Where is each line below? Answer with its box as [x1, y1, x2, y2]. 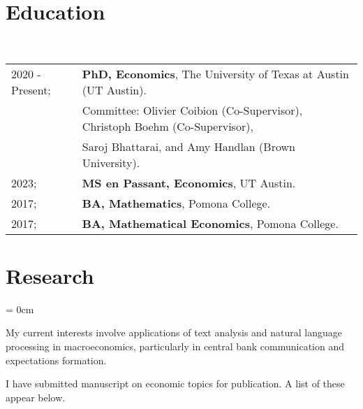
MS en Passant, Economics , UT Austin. [82, 174, 296, 191]
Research [6, 261, 94, 289]
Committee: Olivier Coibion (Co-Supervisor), [82, 101, 303, 118]
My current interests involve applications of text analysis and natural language [6, 325, 343, 340]
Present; [11, 81, 51, 98]
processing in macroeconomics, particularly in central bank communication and [6, 339, 344, 354]
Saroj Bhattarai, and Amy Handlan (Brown [82, 138, 295, 155]
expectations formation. [6, 352, 107, 367]
